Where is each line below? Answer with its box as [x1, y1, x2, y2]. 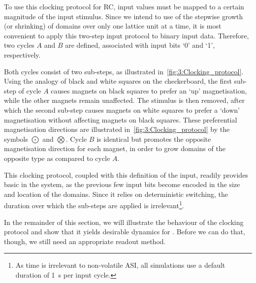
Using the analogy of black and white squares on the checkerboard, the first [4, 76, 232, 86]
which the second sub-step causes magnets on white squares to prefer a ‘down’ [4, 104, 240, 115]
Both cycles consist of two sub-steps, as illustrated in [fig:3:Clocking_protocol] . [4, 66, 244, 76]
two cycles [4, 40, 34, 50]
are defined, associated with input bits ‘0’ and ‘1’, [65, 40, 215, 50]
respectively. [4, 49, 41, 60]
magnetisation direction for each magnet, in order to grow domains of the [4, 143, 225, 154]
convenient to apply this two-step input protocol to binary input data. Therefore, [4, 30, 249, 40]
